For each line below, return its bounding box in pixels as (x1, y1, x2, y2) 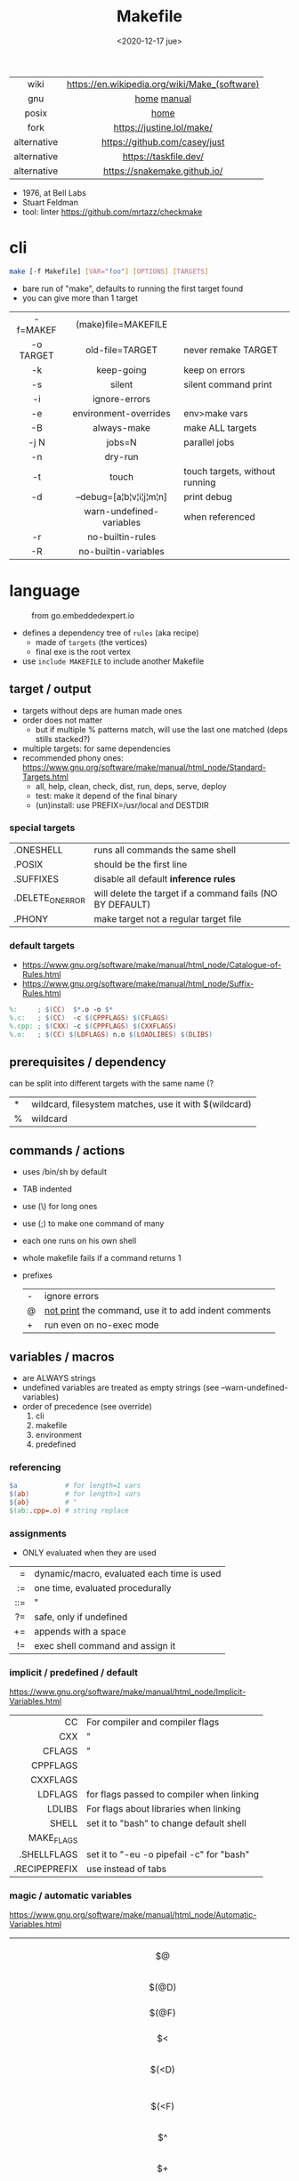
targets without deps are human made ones (21, 705, 182, 715)
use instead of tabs (85, 1862, 167, 1875)
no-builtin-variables (78, 545, 165, 557)
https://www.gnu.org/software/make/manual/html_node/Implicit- (9, 1686, 246, 1697)
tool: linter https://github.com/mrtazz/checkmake (21, 206, 203, 217)
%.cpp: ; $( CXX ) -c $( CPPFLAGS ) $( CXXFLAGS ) (9, 1022, 177, 1030)
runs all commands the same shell (93, 844, 237, 856)
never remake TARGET (183, 343, 279, 356)
